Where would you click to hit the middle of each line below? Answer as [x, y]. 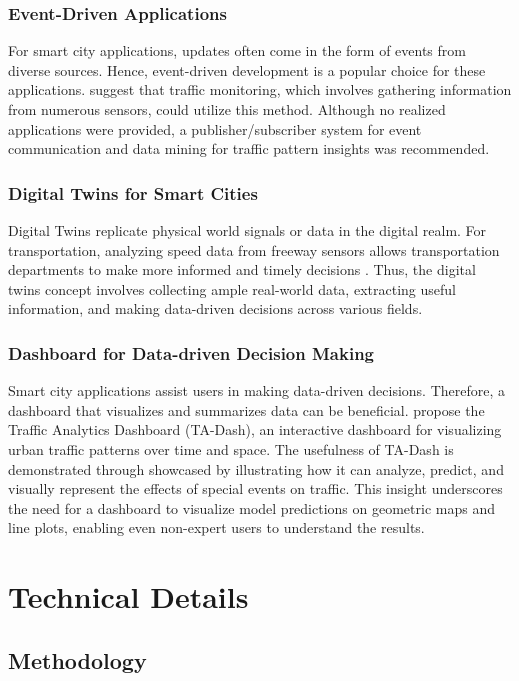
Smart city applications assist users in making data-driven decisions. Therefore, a [257, 390]
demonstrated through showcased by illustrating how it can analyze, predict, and [256, 468]
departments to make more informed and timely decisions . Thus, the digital [242, 269]
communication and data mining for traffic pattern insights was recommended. [249, 148]
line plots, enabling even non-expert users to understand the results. [216, 527]
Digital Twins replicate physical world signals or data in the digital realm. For [247, 230]
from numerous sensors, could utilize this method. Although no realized [227, 109]
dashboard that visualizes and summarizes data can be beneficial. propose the [246, 409]
